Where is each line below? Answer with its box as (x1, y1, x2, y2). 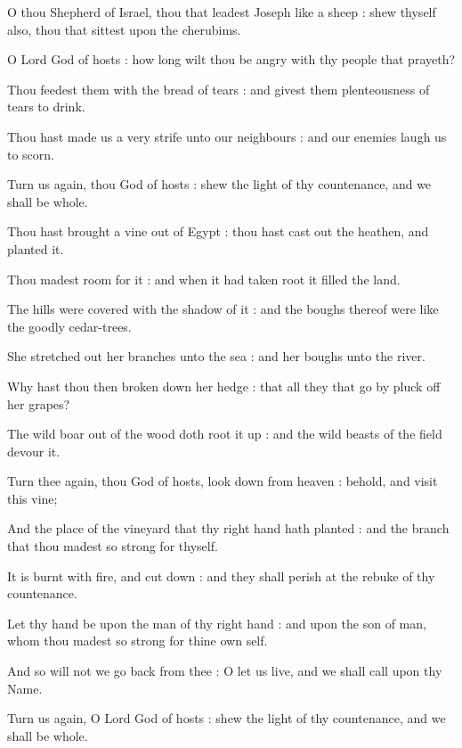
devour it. (7, 441, 61, 460)
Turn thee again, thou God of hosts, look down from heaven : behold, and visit (7, 472, 438, 490)
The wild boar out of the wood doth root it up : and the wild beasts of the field (7, 424, 442, 443)
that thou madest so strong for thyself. (7, 537, 218, 555)
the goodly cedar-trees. (7, 316, 132, 335)
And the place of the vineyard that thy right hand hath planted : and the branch (7, 519, 450, 538)
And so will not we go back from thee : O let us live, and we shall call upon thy (7, 662, 442, 680)
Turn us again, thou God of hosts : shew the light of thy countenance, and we (7, 175, 432, 193)
